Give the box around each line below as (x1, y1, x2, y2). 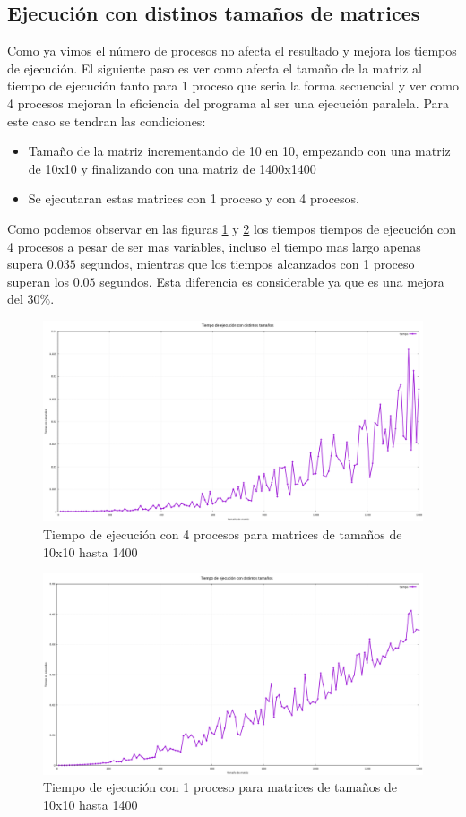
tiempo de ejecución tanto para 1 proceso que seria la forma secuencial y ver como (7, 76, 459, 95)
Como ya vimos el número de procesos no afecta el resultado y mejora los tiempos (7, 41, 457, 60)
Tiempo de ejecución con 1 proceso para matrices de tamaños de (43, 778, 398, 796)
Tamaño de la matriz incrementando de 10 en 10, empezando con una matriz (28, 142, 451, 160)
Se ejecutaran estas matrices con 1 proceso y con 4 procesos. (28, 189, 360, 208)
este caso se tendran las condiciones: (7, 111, 206, 130)
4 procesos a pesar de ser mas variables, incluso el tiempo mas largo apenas (7, 236, 421, 255)
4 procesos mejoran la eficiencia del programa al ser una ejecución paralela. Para (7, 93, 450, 112)
